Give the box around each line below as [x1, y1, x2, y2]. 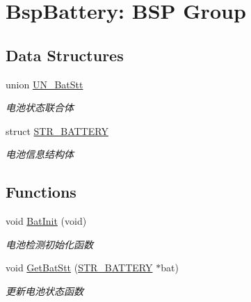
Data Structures [6, 44, 124, 65]
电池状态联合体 [6, 100, 74, 115]
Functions [6, 181, 76, 202]
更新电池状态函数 [6, 283, 83, 298]
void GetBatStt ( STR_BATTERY [6, 260, 153, 275]
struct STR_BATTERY [6, 123, 108, 138]
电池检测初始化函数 [6, 237, 93, 251]
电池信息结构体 [6, 147, 74, 161]
